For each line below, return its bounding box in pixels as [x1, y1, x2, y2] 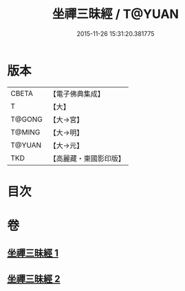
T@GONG [10, 114, 43, 124]
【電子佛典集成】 [49, 89, 105, 99]
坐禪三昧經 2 [7, 273, 61, 285]
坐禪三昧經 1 [7, 248, 59, 259]
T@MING [10, 127, 41, 137]
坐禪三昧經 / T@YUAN [52, 6, 179, 22]
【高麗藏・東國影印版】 [49, 153, 125, 163]
